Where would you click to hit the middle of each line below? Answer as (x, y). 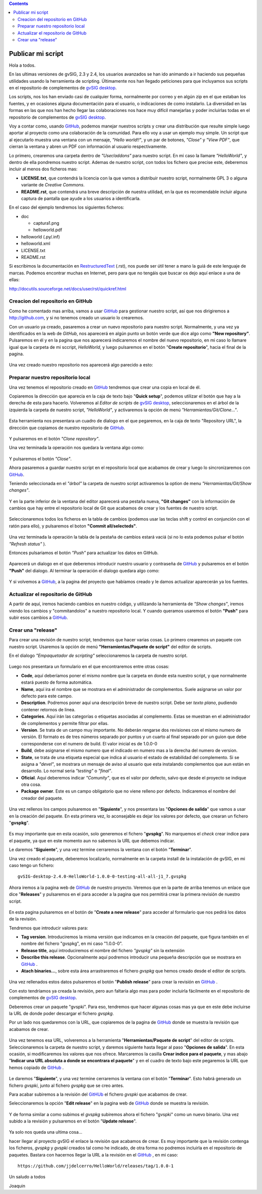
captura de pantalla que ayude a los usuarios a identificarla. (81, 198)
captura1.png (46, 223)
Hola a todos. (22, 65)
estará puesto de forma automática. (57, 682)
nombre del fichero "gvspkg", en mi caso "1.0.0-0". (72, 943)
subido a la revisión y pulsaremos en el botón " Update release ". (73, 1121)
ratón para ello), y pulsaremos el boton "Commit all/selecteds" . (73, 526)
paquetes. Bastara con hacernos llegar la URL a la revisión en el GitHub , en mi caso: (93, 1155)
